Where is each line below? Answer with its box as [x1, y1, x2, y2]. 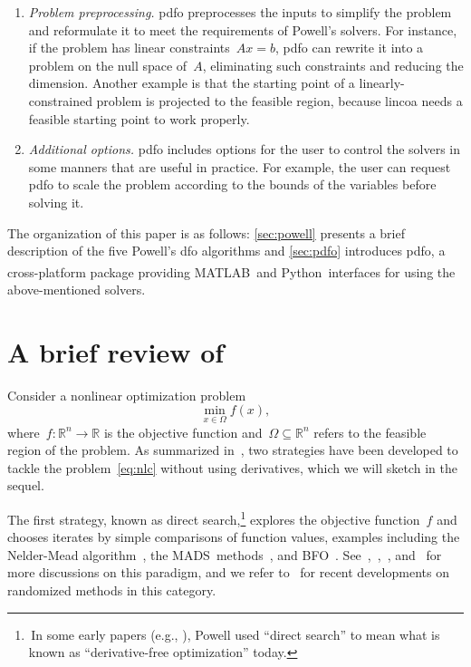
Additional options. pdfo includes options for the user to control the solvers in [28, 140, 461, 159]
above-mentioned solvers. [7, 279, 146, 298]
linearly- [359, 73, 405, 92]
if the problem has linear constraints [28, 38, 230, 57]
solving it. [28, 192, 84, 211]
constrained [28, 91, 92, 110]
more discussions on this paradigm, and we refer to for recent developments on [7, 563, 449, 582]
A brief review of [7, 333, 225, 370]
